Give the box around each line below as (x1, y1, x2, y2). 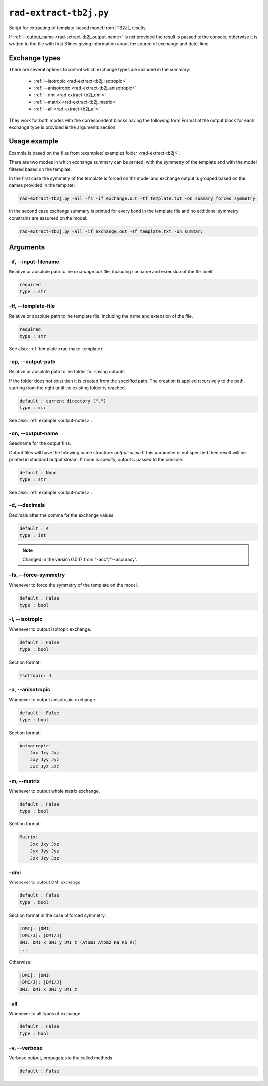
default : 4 (19, 525, 49, 531)
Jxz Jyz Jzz (30, 764, 60, 769)
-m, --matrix (9, 777, 40, 784)
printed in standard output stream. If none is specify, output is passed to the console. (9, 457, 184, 463)
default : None (19, 470, 57, 475)
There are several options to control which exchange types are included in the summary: (9, 67, 191, 73)
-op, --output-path (9, 358, 56, 365)
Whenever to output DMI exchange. (9, 879, 82, 885)
